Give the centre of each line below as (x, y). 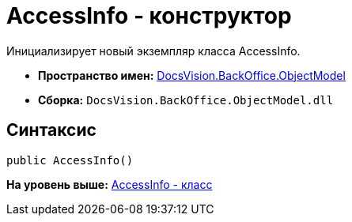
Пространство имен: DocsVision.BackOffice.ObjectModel (192, 75)
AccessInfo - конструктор (149, 16)
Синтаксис (51, 130)
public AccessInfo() (70, 160)
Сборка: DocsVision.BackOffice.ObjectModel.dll (186, 100)
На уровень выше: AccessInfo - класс (110, 184)
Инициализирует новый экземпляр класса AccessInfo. (153, 51)
